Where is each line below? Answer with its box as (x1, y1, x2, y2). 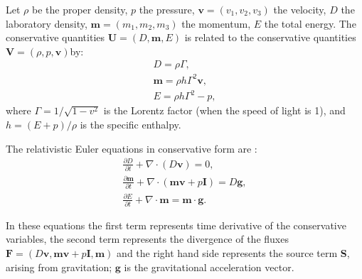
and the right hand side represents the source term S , (117, 246, 350, 261)
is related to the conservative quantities (184, 30, 356, 45)
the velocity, (273, 2, 326, 16)
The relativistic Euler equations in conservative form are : (6, 141, 257, 155)
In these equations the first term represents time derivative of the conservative (6, 217, 346, 232)
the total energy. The (264, 16, 356, 31)
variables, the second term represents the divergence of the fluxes (6, 231, 289, 246)
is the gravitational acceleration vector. (124, 259, 294, 274)
